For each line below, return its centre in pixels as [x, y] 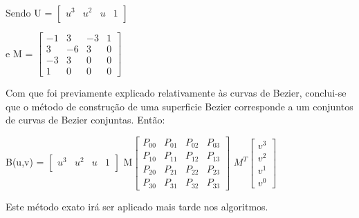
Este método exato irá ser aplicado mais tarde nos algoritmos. [137, 206]
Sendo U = [29, 12]
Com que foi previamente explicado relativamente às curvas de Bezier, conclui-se [176, 93]
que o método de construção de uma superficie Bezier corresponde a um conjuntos [179, 106]
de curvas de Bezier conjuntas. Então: [85, 120]
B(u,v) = [25, 162]
